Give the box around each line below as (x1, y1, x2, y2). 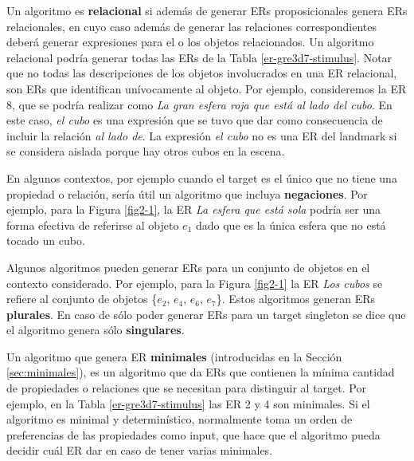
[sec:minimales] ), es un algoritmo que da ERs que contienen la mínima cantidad (6, 364, 395, 380)
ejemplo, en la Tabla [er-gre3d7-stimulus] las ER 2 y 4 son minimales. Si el (6, 395, 370, 412)
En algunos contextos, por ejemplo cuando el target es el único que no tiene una (6, 169, 397, 186)
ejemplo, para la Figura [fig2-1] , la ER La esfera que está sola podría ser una (6, 201, 381, 218)
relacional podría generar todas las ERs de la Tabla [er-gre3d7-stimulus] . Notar (6, 49, 393, 65)
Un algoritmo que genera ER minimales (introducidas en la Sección (6, 348, 342, 364)
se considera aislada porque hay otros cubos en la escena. (6, 143, 285, 160)
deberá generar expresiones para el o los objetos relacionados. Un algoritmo (6, 33, 374, 50)
